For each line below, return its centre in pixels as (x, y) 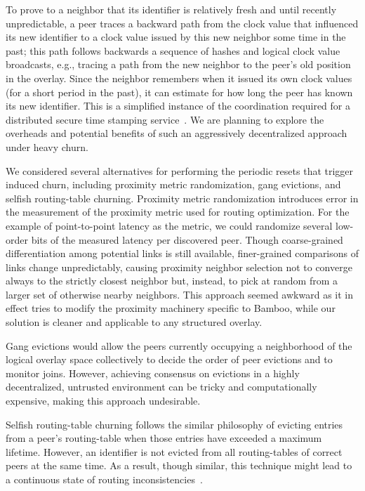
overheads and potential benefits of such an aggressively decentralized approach (177, 133)
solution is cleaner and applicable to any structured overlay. (134, 322)
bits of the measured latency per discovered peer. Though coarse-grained (187, 239)
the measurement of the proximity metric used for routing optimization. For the (178, 212)
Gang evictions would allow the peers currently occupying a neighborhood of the (179, 345)
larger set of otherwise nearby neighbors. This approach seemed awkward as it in (179, 294)
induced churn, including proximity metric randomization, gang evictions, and (173, 184)
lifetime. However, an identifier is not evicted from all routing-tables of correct (174, 451)
